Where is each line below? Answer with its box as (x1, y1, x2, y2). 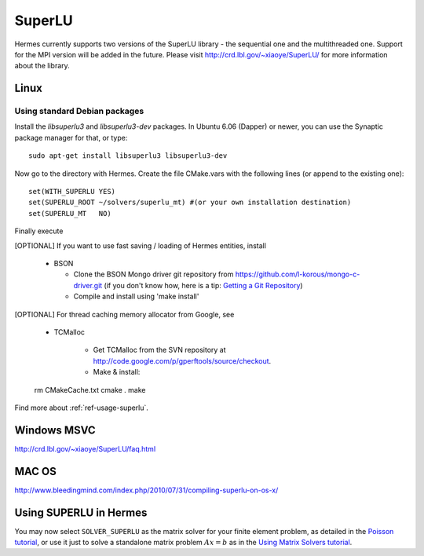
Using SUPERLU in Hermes (14, 506, 148, 519)
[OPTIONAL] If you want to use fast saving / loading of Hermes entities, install (14, 240, 267, 251)
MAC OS (14, 464, 57, 478)
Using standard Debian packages (14, 106, 144, 117)
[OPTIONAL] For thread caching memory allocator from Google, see (14, 309, 235, 319)
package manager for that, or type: (14, 133, 128, 142)
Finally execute (14, 226, 64, 236)
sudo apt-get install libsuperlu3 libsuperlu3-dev (28, 152, 228, 160)
